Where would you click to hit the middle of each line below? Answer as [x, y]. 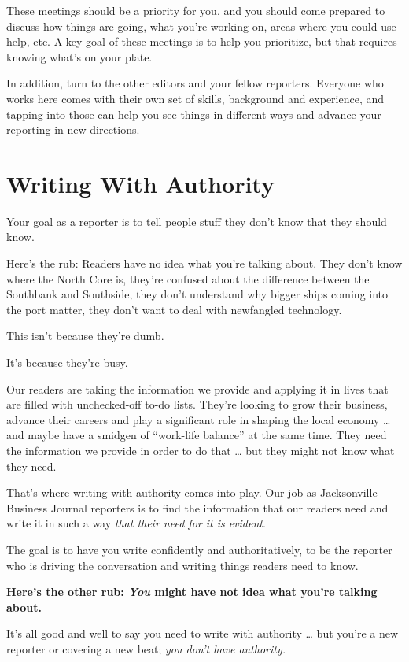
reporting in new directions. [73, 129]
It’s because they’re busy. [67, 362]
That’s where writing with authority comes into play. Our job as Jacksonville [192, 492]
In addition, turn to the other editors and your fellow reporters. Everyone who [195, 83]
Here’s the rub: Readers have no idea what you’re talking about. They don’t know [204, 263]
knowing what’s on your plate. [79, 56]
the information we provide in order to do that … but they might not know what [201, 450]
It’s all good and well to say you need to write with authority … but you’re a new [203, 633]
